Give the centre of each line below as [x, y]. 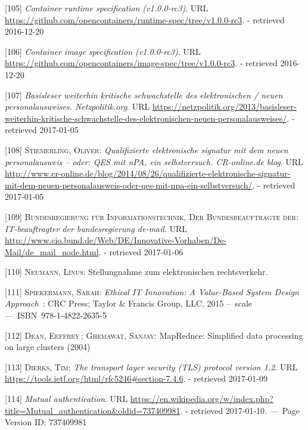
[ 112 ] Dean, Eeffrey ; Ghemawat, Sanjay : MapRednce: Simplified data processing [154, 335]
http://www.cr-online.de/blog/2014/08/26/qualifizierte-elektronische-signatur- [148, 173]
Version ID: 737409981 [46, 422]
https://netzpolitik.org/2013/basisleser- [224, 106]
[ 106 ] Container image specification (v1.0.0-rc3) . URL [103, 51]
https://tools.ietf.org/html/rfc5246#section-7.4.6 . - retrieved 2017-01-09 [136, 378]
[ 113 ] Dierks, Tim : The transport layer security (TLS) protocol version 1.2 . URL [151, 366]
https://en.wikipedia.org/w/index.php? [202, 399]
